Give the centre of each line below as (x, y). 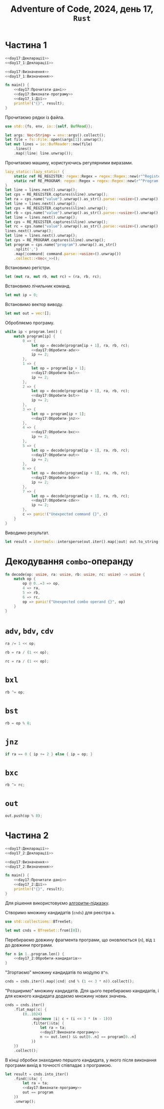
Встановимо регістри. (28, 268)
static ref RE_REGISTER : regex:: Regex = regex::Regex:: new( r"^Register (88, 176)
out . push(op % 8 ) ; (24, 816)
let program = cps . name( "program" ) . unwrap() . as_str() (61, 245)
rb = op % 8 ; (18, 723)
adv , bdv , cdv (30, 631)
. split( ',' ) (26, 249)
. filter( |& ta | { (48, 1023)
